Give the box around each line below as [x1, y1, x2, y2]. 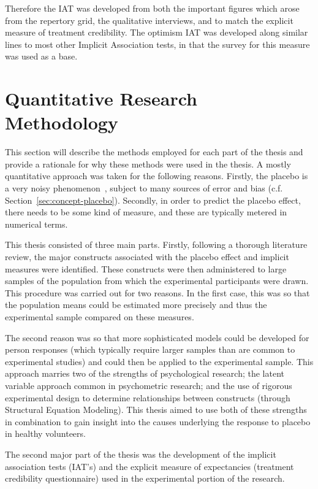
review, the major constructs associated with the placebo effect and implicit [5, 250, 289, 263]
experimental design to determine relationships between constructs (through [5, 391, 290, 404]
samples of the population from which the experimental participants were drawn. [5, 274, 309, 287]
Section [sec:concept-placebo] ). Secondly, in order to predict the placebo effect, [5, 193, 301, 206]
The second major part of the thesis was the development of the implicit [5, 447, 276, 460]
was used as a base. [5, 50, 78, 63]
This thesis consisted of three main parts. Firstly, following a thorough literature [5, 238, 308, 251]
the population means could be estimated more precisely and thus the [5, 298, 267, 311]
